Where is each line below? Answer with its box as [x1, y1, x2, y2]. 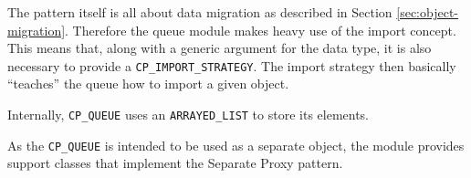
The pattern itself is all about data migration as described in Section [7, 3, 392, 21]
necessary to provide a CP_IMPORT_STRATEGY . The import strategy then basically [7, 56, 456, 75]
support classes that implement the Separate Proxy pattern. [7, 153, 343, 173]
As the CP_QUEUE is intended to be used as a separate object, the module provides [7, 135, 465, 154]
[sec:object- [396, 3, 459, 21]
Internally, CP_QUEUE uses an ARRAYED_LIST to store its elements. [7, 105, 370, 124]
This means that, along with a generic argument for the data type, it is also [7, 38, 432, 58]
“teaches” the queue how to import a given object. [7, 74, 289, 93]
